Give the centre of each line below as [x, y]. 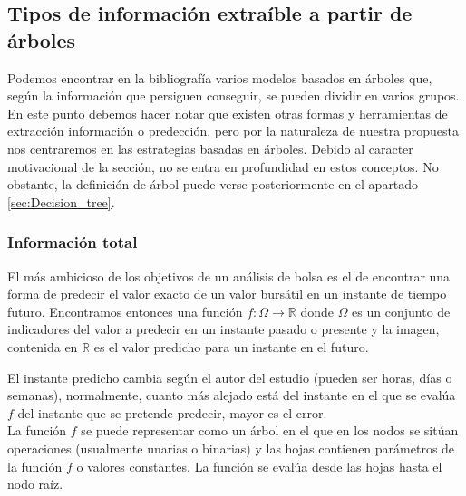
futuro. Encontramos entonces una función [125, 311]
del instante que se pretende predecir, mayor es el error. [172, 412]
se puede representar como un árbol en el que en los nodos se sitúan [270, 430]
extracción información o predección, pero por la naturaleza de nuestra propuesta [233, 131]
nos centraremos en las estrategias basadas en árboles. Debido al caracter [210, 148]
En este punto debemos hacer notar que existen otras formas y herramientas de [228, 113]
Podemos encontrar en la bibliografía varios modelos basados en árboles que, [220, 77]
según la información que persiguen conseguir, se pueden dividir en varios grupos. [233, 95]
